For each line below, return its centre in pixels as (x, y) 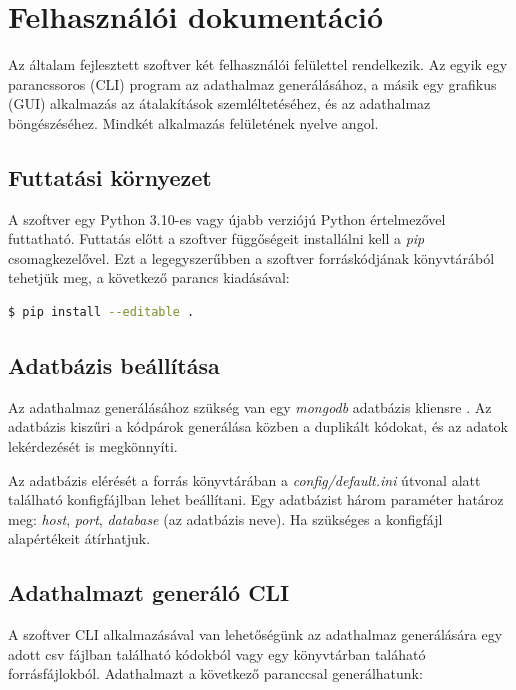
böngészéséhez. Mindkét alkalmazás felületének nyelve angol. (193, 122)
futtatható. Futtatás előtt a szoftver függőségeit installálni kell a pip (216, 238)
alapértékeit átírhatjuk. (79, 538)
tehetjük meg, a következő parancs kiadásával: (149, 277)
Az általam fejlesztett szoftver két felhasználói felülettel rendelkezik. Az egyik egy (258, 64)
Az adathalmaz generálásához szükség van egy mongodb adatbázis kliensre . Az (250, 406)
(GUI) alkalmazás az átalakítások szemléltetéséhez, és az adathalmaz (219, 103)
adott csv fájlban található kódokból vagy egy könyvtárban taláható (217, 653)
